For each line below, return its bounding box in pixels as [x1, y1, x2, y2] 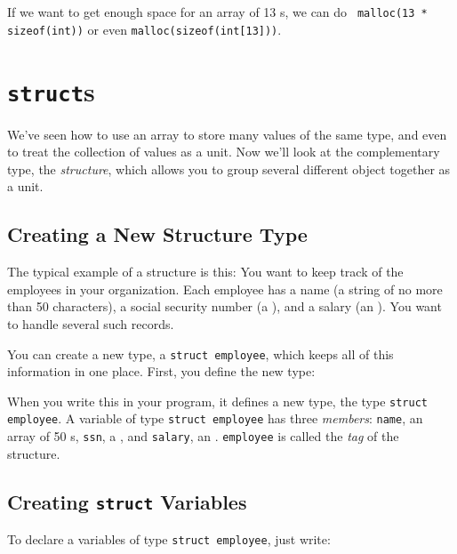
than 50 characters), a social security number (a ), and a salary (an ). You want [7, 297, 442, 316]
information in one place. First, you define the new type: [7, 362, 316, 381]
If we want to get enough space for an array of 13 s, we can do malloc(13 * [7, 3, 428, 20]
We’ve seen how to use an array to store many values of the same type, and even [7, 124, 447, 143]
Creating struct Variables [7, 487, 247, 515]
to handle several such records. [7, 314, 174, 333]
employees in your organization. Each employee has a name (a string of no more [7, 279, 443, 298]
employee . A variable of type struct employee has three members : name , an [7, 409, 423, 428]
